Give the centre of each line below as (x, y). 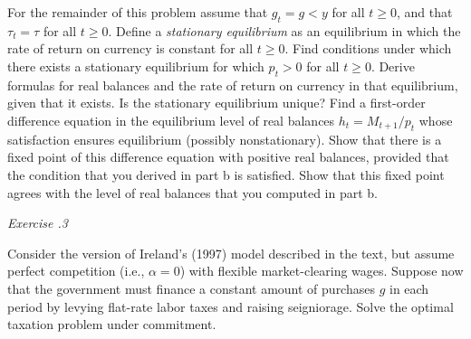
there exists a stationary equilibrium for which (136, 66)
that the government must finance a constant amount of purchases (191, 288)
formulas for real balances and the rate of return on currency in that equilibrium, (233, 85)
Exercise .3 (38, 223)
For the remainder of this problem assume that (138, 12)
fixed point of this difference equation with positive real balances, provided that (228, 157)
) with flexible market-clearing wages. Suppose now (322, 271)
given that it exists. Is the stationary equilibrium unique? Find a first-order (216, 103)
